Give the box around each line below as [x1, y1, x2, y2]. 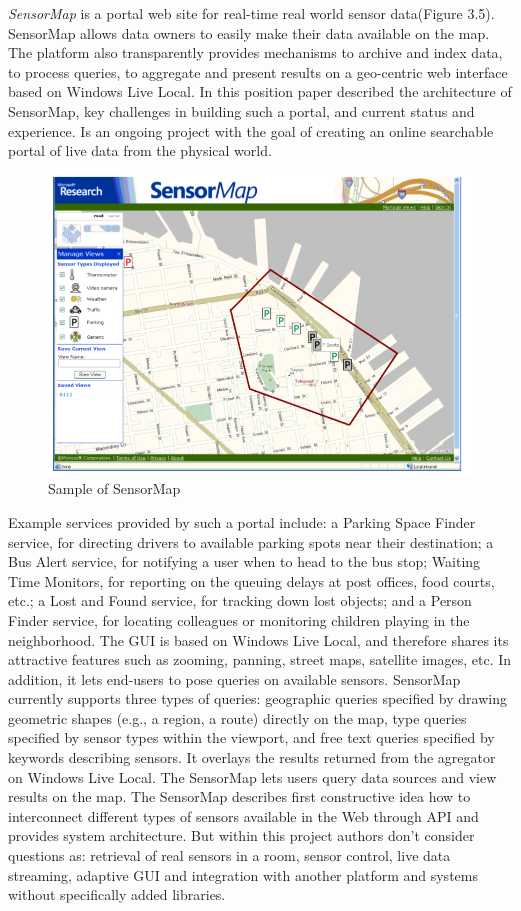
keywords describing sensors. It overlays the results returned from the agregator [8, 747, 496, 768]
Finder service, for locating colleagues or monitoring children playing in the [8, 609, 470, 630]
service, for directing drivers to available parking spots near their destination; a [8, 531, 494, 552]
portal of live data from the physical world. [8, 140, 272, 161]
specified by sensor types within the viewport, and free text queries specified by [8, 727, 495, 748]
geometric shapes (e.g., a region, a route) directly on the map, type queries [8, 707, 467, 728]
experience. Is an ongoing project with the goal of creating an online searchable [8, 120, 494, 141]
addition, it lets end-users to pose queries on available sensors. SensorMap [8, 668, 461, 689]
